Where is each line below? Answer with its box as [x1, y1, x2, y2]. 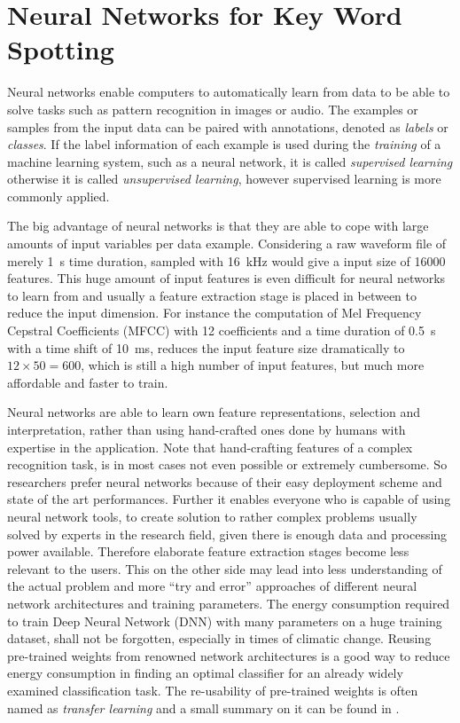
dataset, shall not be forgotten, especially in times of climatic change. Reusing [7, 629, 432, 648]
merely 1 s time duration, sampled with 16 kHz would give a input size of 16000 [7, 251, 446, 270]
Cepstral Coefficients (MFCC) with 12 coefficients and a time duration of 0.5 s [7, 321, 436, 340]
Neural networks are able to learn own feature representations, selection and [7, 403, 421, 421]
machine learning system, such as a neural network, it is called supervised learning [7, 152, 453, 170]
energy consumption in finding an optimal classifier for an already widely [7, 664, 403, 682]
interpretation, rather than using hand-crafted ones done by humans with [7, 420, 406, 438]
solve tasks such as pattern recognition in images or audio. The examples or [7, 99, 418, 118]
